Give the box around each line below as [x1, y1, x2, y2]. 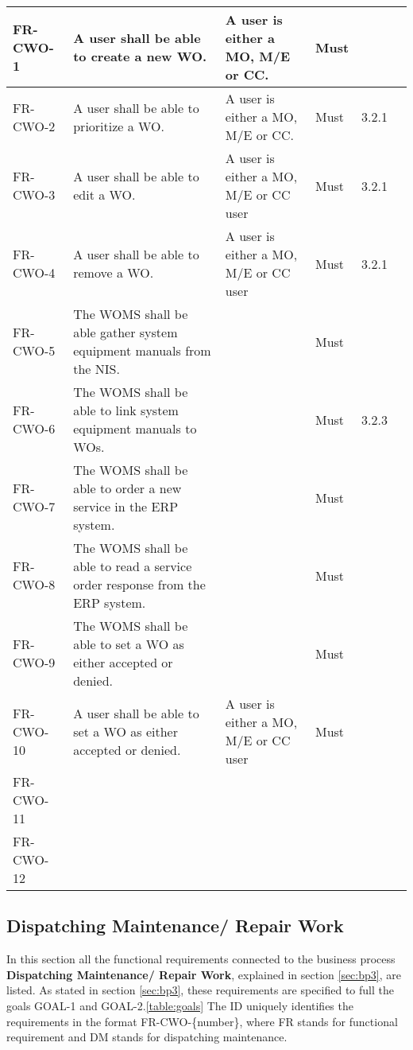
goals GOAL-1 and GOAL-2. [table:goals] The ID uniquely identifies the [6, 997, 353, 1013]
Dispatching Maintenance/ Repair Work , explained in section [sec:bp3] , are [6, 966, 401, 982]
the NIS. [73, 360, 120, 378]
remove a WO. [73, 263, 154, 282]
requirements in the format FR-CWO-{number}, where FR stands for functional [6, 1013, 398, 1029]
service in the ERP [73, 497, 179, 515]
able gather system [73, 323, 178, 341]
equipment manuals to [73, 419, 197, 437]
